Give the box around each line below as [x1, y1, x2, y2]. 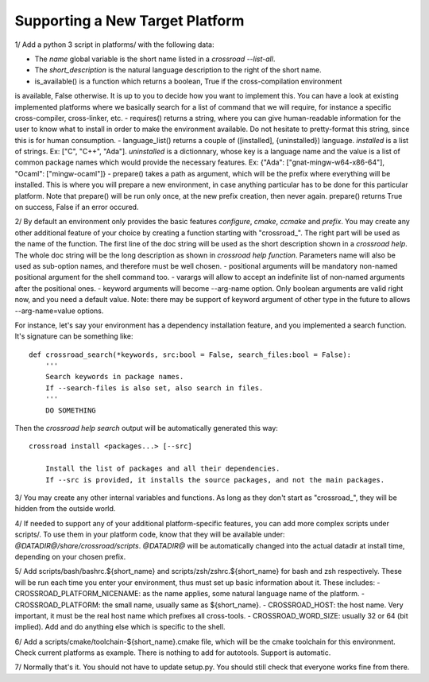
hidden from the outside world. [14, 504, 116, 513]
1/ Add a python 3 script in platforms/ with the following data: [14, 40, 214, 49]
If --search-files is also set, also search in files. [44, 383, 264, 393]
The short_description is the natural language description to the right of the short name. [34, 65, 322, 75]
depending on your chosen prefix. [14, 552, 126, 561]
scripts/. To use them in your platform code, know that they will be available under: [14, 529, 285, 540]
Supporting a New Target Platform [14, 12, 245, 29]
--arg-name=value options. [14, 306, 104, 316]
